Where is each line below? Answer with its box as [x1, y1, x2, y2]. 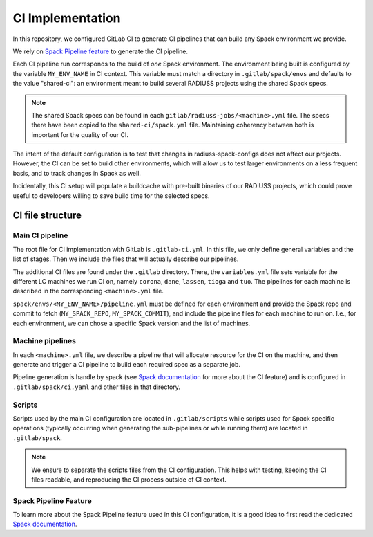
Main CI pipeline [12, 230, 68, 240]
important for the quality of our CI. [31, 130, 129, 138]
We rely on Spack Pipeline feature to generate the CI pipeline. [12, 47, 189, 55]
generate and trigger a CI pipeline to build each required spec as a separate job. [12, 361, 241, 369]
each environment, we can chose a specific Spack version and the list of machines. [12, 319, 251, 327]
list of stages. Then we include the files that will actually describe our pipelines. [12, 255, 239, 263]
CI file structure [12, 210, 82, 221]
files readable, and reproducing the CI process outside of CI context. [31, 475, 227, 484]
